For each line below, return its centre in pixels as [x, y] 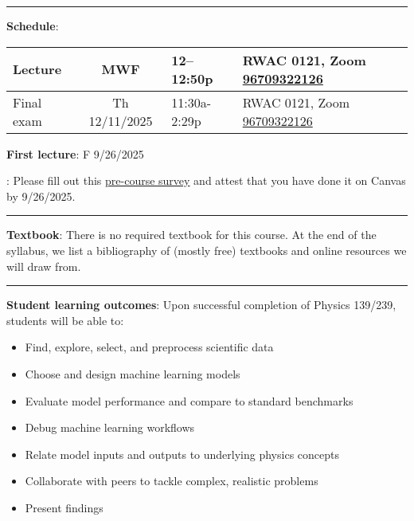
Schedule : [33, 25]
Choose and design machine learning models [133, 373]
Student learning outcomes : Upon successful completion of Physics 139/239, [201, 305]
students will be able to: [65, 320]
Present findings [64, 507]
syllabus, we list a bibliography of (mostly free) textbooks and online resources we [207, 250]
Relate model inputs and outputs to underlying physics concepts [182, 454]
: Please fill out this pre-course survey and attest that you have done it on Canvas [206, 180]
